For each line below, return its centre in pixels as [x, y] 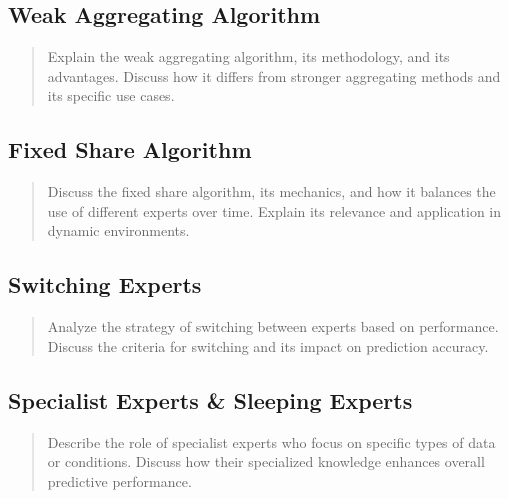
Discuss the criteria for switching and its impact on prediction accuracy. [268, 345]
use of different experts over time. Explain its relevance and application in [274, 210]
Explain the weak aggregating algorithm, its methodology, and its [248, 56]
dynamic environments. [118, 230]
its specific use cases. [111, 95]
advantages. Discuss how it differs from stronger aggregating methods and [274, 75]
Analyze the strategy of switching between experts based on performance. [273, 326]
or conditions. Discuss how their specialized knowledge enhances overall [266, 461]
